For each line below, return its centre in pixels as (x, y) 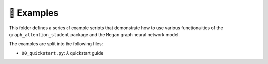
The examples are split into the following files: (56, 44)
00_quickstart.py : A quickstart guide (63, 53)
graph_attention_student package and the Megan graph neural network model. (94, 34)
